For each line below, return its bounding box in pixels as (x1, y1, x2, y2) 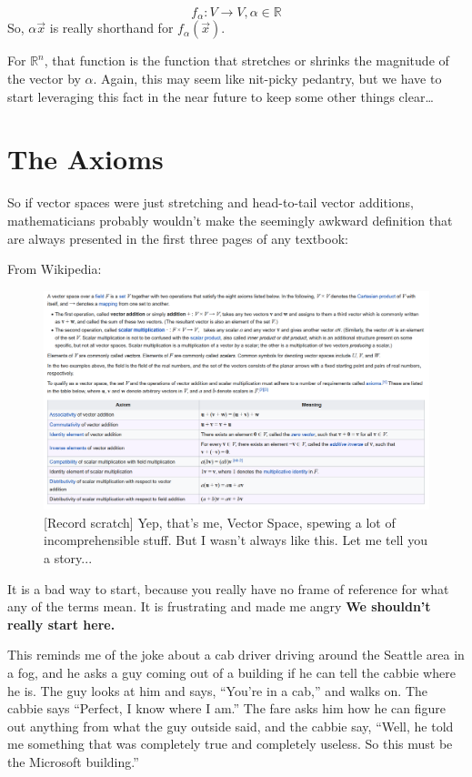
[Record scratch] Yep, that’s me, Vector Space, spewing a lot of (44, 512, 396, 531)
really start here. (7, 614, 115, 633)
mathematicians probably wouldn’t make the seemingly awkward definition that (7, 210, 453, 229)
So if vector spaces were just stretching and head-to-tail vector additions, (7, 193, 414, 212)
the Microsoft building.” (7, 752, 139, 772)
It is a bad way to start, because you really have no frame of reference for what (7, 579, 449, 598)
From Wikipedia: (7, 259, 102, 278)
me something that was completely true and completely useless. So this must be (7, 734, 453, 753)
